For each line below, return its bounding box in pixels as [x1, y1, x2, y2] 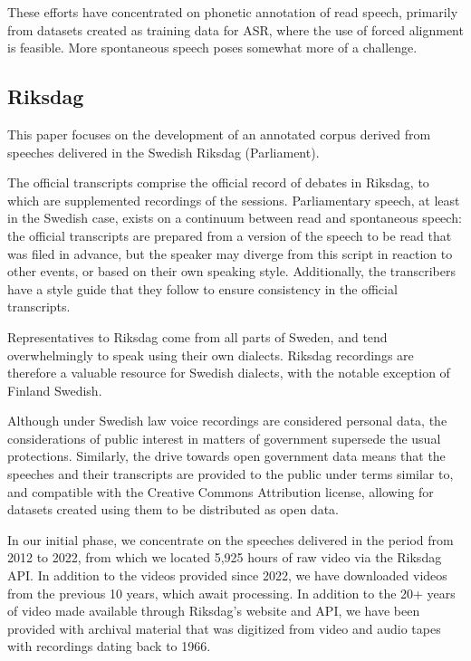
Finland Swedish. [7, 380, 102, 399]
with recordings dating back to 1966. [7, 637, 211, 656]
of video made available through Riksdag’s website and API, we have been [7, 601, 420, 620]
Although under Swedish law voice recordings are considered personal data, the [7, 411, 447, 430]
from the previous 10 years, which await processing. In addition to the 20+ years [7, 583, 456, 602]
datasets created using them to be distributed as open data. [7, 500, 340, 519]
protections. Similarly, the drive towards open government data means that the [7, 446, 446, 465]
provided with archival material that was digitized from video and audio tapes [7, 618, 441, 637]
